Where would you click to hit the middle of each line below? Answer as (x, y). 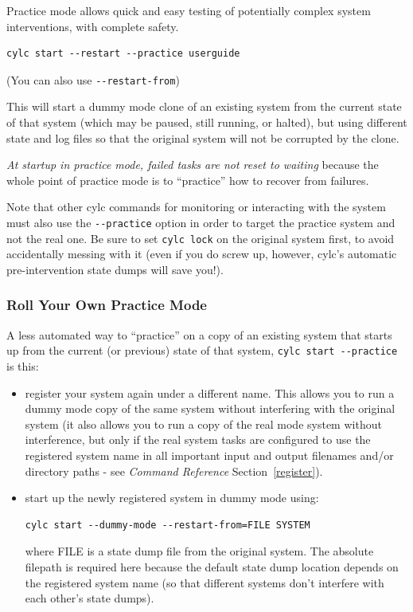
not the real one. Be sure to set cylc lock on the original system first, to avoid (201, 238)
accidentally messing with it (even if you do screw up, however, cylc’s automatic (202, 254)
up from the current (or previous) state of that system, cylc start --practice (202, 350)
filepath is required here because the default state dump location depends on (212, 566)
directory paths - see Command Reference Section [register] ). (174, 471)
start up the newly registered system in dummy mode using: (172, 498)
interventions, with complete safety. (93, 26)
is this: (23, 365)
